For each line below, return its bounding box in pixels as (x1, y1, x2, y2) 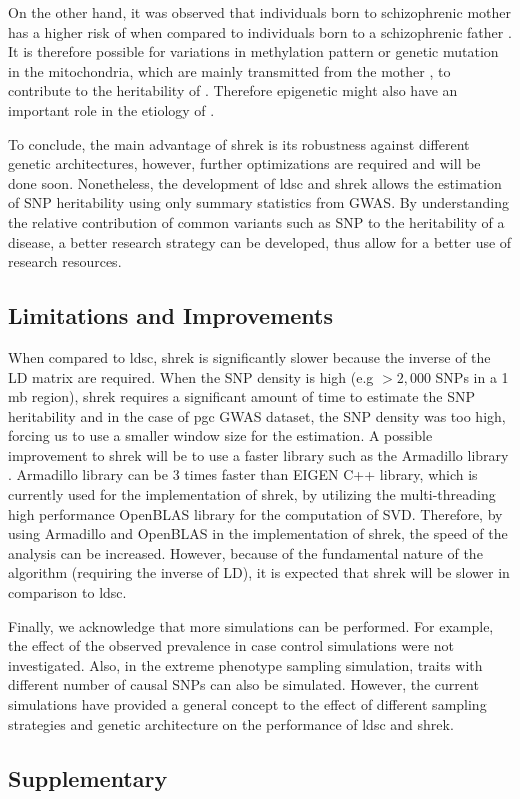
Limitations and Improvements (8, 300, 333, 331)
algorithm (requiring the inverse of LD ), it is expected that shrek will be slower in (8, 562, 510, 583)
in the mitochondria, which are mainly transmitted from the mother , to (8, 60, 451, 81)
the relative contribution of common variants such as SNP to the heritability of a (8, 211, 505, 232)
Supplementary (8, 762, 168, 793)
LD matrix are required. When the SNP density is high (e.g (8, 366, 374, 387)
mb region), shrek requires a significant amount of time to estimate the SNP (8, 386, 475, 407)
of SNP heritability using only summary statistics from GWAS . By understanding (8, 192, 509, 213)
